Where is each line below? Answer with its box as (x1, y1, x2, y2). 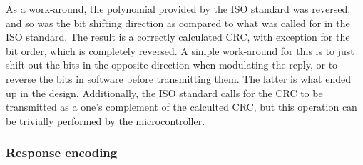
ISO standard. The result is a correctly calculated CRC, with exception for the (6, 29, 350, 44)
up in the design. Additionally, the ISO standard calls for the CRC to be (6, 85, 323, 100)
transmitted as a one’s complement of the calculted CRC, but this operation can (6, 99, 357, 114)
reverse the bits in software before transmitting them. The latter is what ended (6, 71, 351, 86)
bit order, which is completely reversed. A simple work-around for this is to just (6, 43, 354, 58)
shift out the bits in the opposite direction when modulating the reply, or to (6, 57, 338, 72)
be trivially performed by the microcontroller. (6, 113, 205, 128)
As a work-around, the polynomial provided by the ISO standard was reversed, (6, 1, 351, 16)
